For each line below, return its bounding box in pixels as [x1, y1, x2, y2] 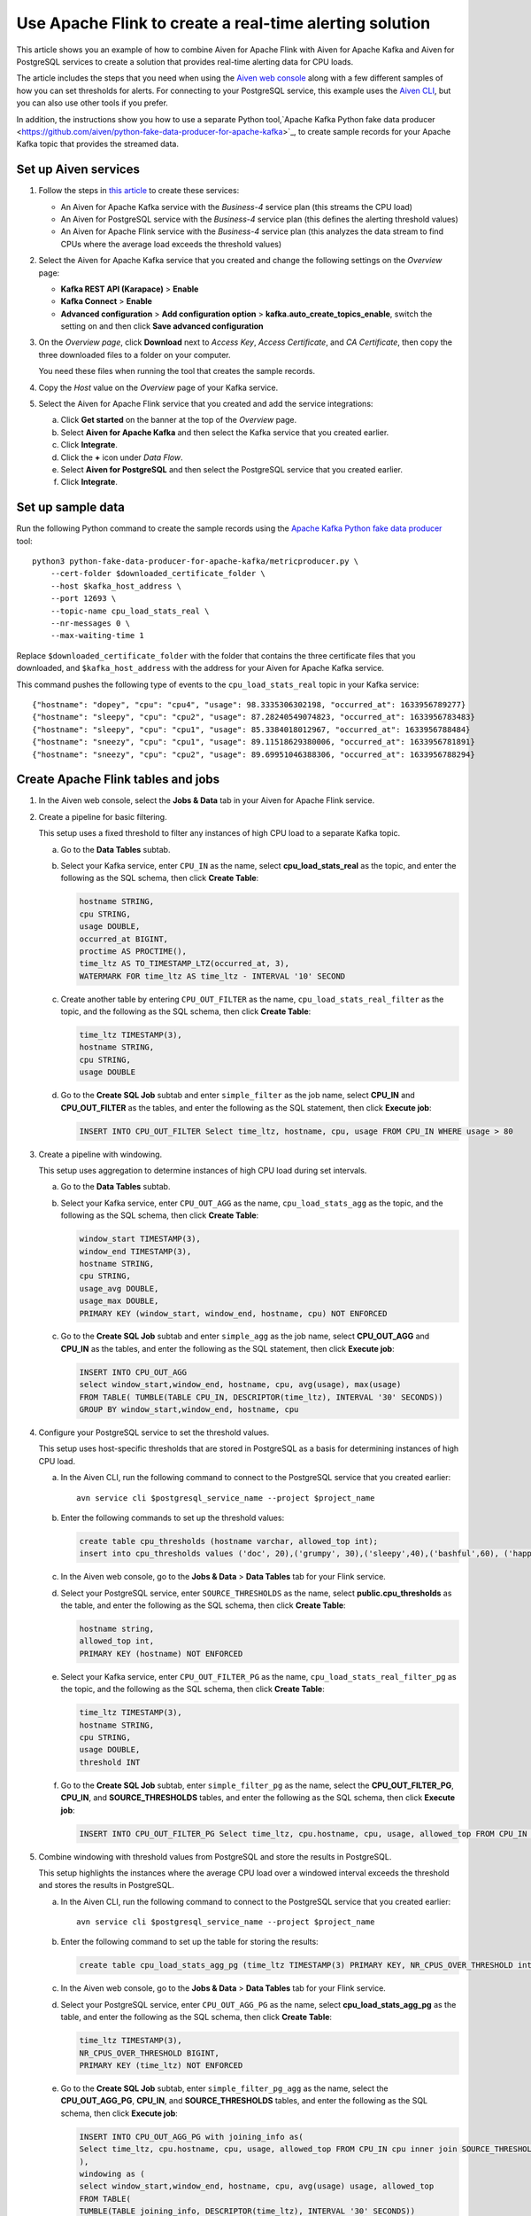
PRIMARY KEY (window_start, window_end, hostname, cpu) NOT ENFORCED [79, 1308, 388, 1318]
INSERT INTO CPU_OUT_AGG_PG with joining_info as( [79, 2132, 304, 2142]
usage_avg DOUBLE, [79, 1284, 159, 1293]
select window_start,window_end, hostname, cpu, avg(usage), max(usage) [79, 1379, 402, 1390]
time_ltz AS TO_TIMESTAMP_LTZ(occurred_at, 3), [79, 958, 289, 969]
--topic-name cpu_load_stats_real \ [50, 605, 210, 616]
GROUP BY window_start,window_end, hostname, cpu [79, 1405, 299, 1415]
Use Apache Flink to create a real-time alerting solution [16, 13, 431, 33]
